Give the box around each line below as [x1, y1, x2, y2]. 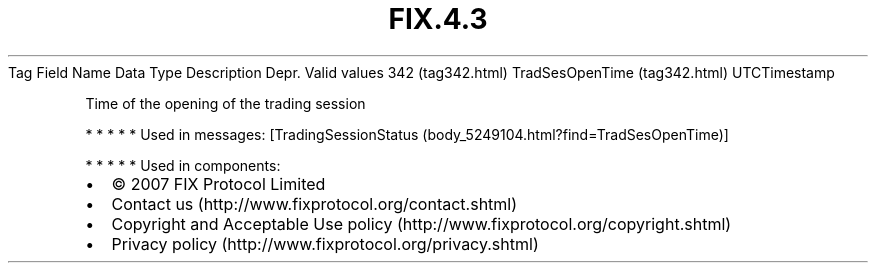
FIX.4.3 [388, 2, 488, 36]
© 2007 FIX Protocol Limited [111, 173, 326, 194]
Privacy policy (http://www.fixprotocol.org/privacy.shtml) [111, 233, 539, 254]
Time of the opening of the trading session [85, 94, 366, 112]
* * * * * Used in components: [85, 156, 281, 174]
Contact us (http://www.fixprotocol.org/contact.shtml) [111, 193, 518, 214]
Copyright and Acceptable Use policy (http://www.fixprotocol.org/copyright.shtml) [111, 213, 732, 234]
